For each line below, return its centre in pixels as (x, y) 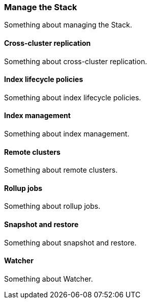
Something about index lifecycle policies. (73, 97)
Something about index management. (67, 134)
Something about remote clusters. (61, 170)
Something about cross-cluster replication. (76, 61)
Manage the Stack (41, 7)
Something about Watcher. (49, 279)
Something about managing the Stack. (68, 25)
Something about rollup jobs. (52, 206)
